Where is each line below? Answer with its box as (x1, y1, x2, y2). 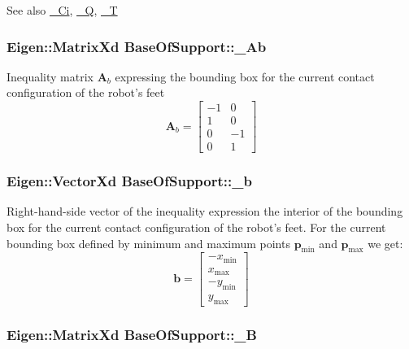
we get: (368, 234, 403, 251)
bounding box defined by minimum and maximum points (7, 234, 290, 251)
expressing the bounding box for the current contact (115, 68, 375, 85)
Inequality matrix (7, 68, 94, 85)
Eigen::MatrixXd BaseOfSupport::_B (7, 324, 257, 344)
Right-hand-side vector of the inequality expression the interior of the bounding (7, 203, 403, 220)
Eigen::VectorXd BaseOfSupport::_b (7, 171, 252, 191)
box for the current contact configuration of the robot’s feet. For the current (7, 218, 386, 235)
